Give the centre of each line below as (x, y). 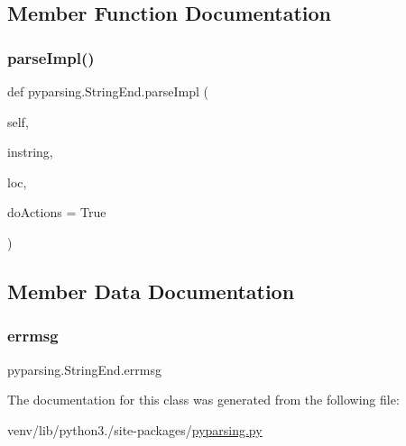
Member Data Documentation (151, 291)
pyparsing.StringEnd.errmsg (84, 369)
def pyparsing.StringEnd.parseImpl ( (108, 91)
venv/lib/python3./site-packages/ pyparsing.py (135, 429)
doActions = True (57, 212)
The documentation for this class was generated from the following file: (203, 400)
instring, (30, 152)
